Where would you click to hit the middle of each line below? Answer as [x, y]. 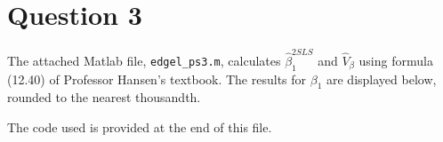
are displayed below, [381, 79]
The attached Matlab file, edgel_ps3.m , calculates [144, 60]
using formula [396, 60]
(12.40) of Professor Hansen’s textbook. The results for [157, 79]
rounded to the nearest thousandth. [104, 97]
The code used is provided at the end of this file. [140, 127]
